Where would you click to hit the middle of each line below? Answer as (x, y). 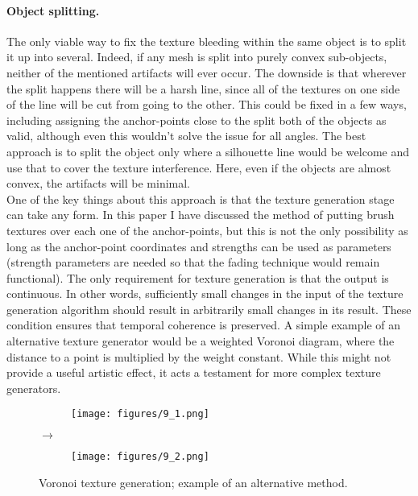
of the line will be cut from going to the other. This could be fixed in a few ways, (207, 104)
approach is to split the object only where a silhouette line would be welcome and (208, 151)
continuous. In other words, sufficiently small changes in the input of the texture (205, 293)
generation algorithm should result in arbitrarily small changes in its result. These (209, 309)
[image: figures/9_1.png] (140, 414)
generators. (34, 388)
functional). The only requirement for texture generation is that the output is (198, 277)
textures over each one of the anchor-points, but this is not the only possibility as (207, 230)
